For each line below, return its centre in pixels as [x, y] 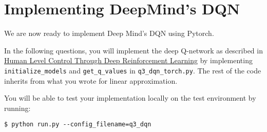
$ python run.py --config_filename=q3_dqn [78, 125]
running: [17, 108]
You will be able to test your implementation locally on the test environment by [130, 98]
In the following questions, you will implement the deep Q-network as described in [133, 50]
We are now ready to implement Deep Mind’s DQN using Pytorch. [109, 33]
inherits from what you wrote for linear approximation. [91, 80]
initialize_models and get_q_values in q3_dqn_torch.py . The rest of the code [133, 70]
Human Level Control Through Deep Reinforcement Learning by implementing [128, 60]
